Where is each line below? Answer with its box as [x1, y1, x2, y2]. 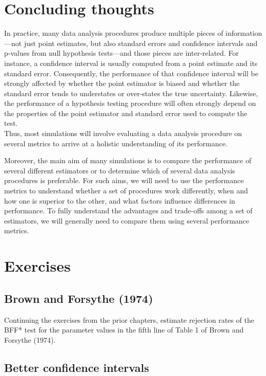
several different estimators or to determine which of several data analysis [4, 165, 235, 175]
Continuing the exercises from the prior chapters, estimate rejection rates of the [4, 314, 254, 325]
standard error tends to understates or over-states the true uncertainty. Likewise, [4, 87, 258, 98]
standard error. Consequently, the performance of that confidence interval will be [4, 68, 258, 78]
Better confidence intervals [4, 359, 149, 375]
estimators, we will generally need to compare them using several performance [4, 215, 250, 226]
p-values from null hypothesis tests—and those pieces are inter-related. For [4, 48, 239, 58]
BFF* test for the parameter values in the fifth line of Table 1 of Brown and [4, 324, 244, 335]
